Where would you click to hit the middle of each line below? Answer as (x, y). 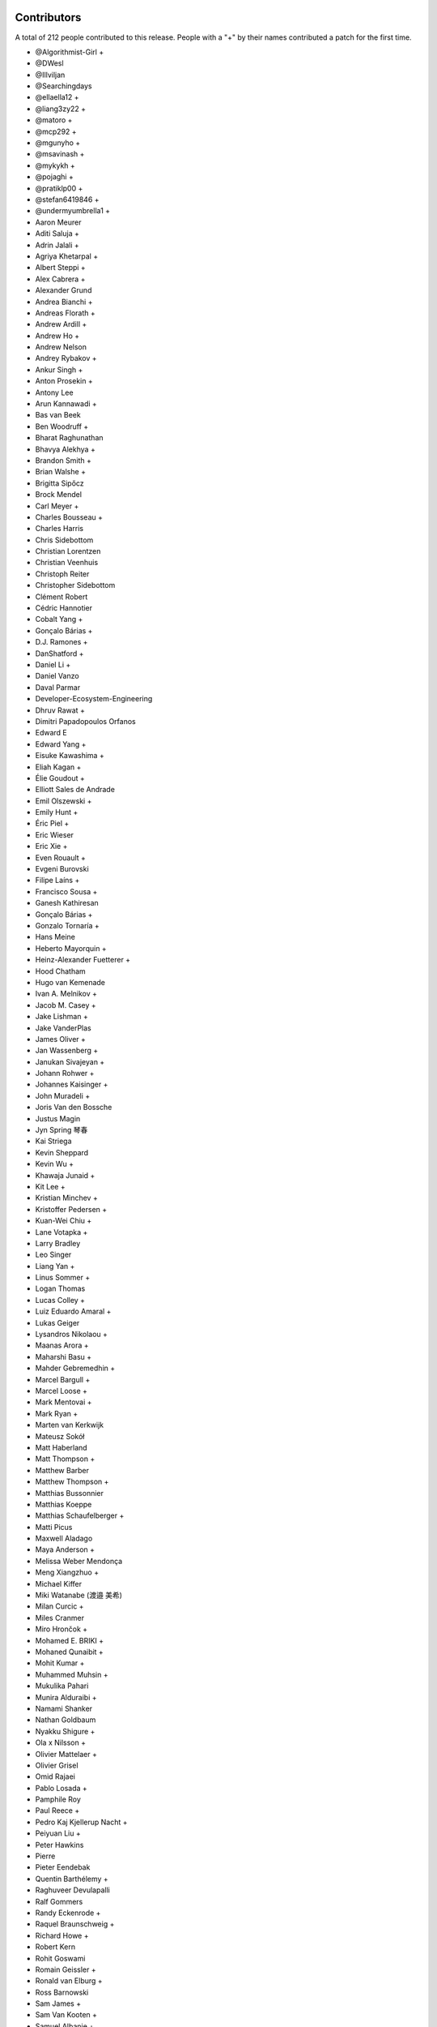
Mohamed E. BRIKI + (70, 1640)
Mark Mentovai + (64, 1402)
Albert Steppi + (61, 268)
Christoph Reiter (62, 574)
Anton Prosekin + (64, 381)
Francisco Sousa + (66, 891)
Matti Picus (54, 1527)
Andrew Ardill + (61, 324)
